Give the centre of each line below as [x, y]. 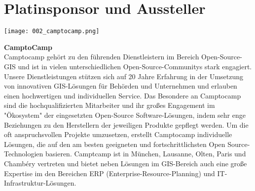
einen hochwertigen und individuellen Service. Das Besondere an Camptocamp [123, 95]
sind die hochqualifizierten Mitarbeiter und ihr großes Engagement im [109, 105]
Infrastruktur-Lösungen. [40, 183]
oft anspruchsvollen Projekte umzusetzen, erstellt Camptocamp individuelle [118, 134]
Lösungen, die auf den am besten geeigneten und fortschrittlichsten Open [115, 144]
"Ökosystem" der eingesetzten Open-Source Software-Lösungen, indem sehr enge [125, 115]
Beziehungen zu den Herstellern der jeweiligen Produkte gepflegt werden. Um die [126, 124]
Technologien [24, 154]
